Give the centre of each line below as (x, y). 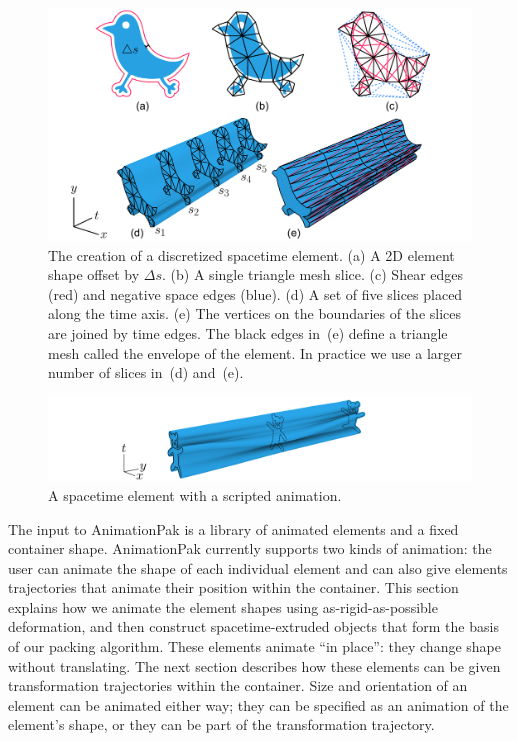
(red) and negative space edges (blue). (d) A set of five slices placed (255, 293)
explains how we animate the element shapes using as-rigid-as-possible (223, 606)
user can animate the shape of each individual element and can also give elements (258, 567)
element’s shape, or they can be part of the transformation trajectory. (221, 724)
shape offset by (94, 274)
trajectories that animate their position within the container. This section (233, 587)
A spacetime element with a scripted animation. (195, 494)
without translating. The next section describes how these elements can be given (254, 665)
